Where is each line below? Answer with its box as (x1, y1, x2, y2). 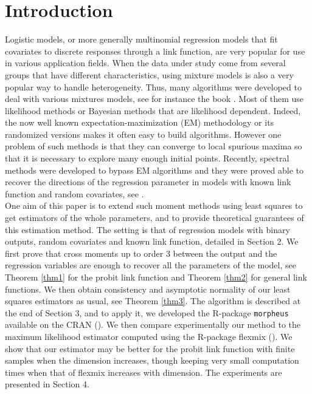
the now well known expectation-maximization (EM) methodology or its (5, 116, 274, 129)
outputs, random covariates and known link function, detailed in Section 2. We (5, 235, 299, 248)
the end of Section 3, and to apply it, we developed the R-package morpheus (5, 306, 289, 319)
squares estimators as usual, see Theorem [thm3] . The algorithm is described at (5, 294, 301, 307)
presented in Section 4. (5, 378, 89, 390)
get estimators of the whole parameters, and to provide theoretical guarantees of (5, 211, 304, 224)
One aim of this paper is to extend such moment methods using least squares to (5, 199, 303, 212)
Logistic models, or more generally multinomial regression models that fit (5, 33, 278, 46)
